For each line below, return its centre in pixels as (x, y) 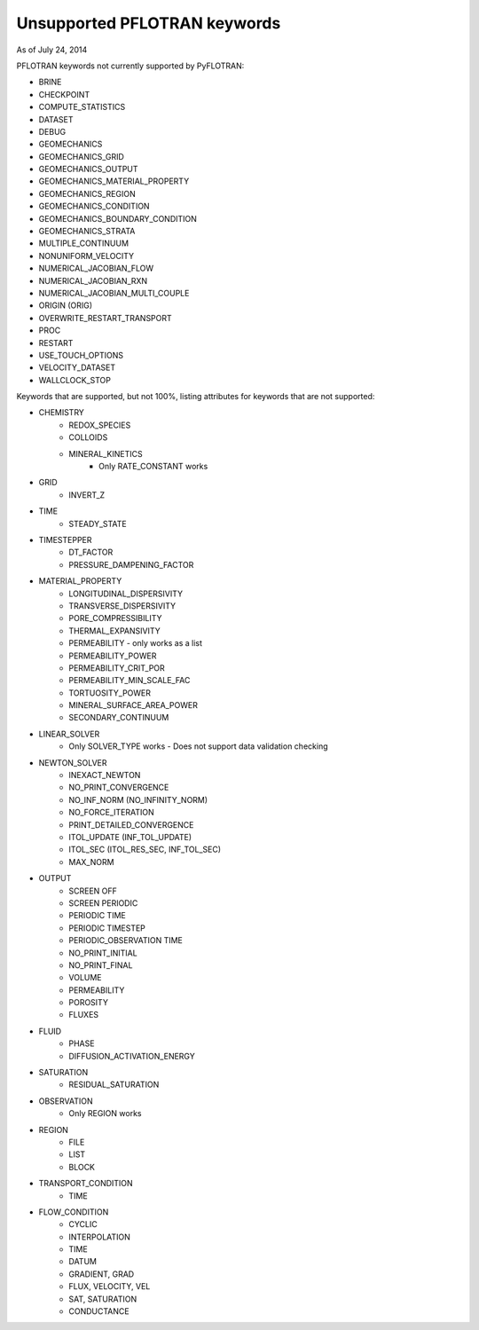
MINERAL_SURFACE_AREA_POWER (133, 705)
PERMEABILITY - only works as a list (136, 643)
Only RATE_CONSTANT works (153, 467)
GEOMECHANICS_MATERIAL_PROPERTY (114, 181)
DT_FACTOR (91, 552)
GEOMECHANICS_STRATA (87, 232)
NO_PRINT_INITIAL (103, 953)
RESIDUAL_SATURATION (114, 1085)
